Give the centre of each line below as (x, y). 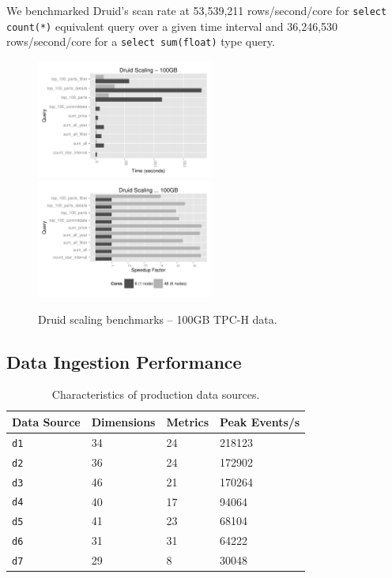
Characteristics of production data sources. (156, 394)
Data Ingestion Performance (124, 361)
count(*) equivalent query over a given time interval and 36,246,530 (172, 26)
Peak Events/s (260, 421)
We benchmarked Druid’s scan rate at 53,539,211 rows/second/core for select (197, 10)
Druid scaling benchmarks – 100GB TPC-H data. (158, 319)
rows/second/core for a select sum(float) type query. (141, 41)
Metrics (188, 421)
